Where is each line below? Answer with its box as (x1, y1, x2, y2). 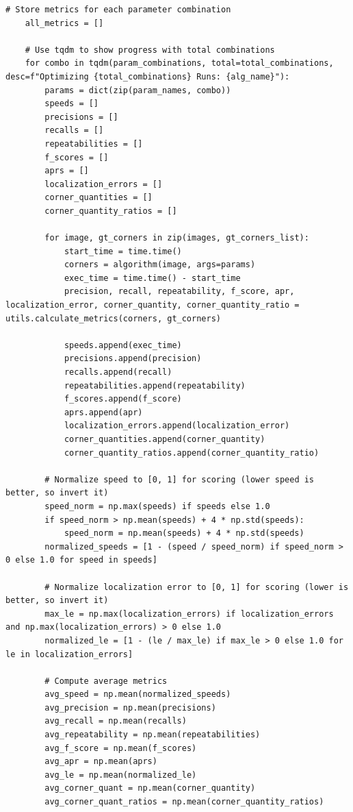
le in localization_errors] (5, 649, 133, 659)
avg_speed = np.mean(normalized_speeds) (44, 689, 231, 700)
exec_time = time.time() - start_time (64, 273, 241, 283)
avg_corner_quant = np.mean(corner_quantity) (44, 783, 256, 793)
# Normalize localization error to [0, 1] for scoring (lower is (44, 582, 349, 592)
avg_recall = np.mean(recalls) (44, 716, 187, 726)
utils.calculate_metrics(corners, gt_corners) (5, 313, 221, 323)
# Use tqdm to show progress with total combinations (25, 45, 275, 55)
